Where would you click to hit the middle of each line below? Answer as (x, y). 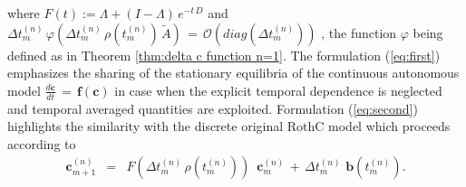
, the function (359, 32)
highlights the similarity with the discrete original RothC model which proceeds (229, 126)
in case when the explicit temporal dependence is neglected (278, 90)
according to (42, 143)
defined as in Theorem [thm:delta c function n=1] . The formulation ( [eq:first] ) (224, 55)
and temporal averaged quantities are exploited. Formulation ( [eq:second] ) (213, 108)
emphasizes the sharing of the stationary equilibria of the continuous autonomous (233, 73)
